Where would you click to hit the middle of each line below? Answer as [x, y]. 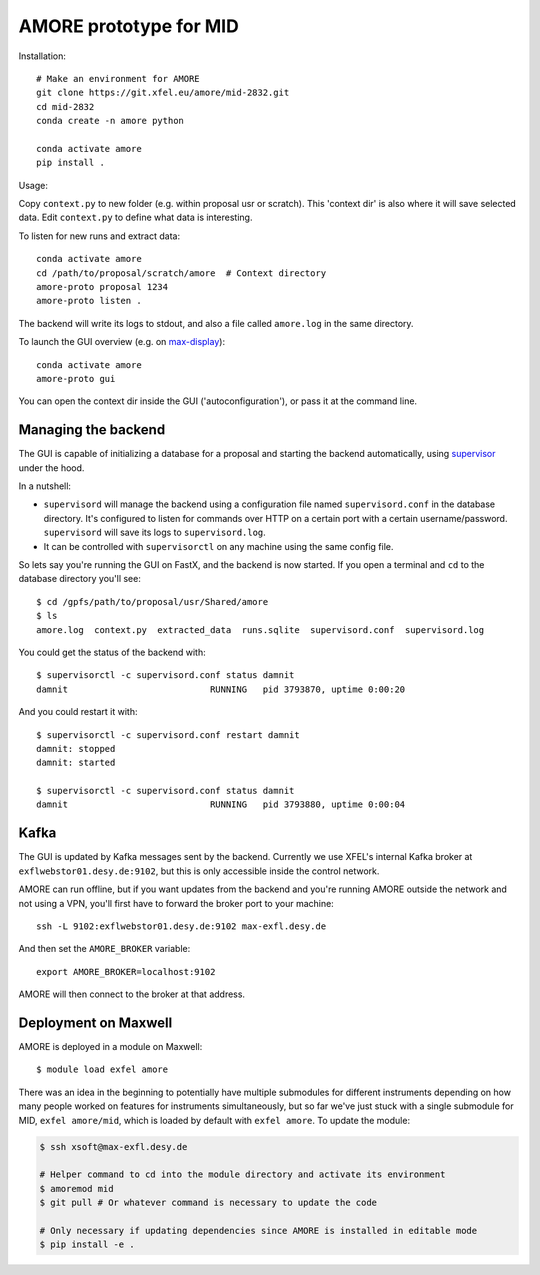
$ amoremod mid [76, 1188]
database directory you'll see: [80, 579]
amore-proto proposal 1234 [102, 287]
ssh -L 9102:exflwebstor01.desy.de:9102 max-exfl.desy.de [181, 926]
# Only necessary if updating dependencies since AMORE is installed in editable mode [258, 1230]
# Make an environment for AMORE [118, 78]
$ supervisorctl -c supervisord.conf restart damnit [168, 734]
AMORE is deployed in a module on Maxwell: [110, 1047]
